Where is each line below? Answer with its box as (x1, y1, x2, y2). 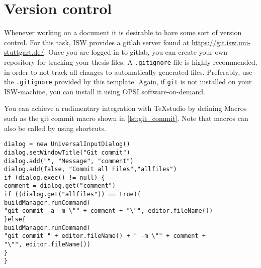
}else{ (4, 216, 26, 223)
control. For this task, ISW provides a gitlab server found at (4, 37, 190, 47)
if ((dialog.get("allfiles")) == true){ (4, 191, 141, 198)
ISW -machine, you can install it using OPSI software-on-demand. (4, 86, 205, 96)
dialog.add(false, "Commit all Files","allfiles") (4, 166, 177, 173)
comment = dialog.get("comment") (4, 182, 116, 190)
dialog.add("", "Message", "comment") (4, 157, 134, 165)
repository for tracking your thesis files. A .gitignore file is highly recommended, (4, 56, 257, 67)
